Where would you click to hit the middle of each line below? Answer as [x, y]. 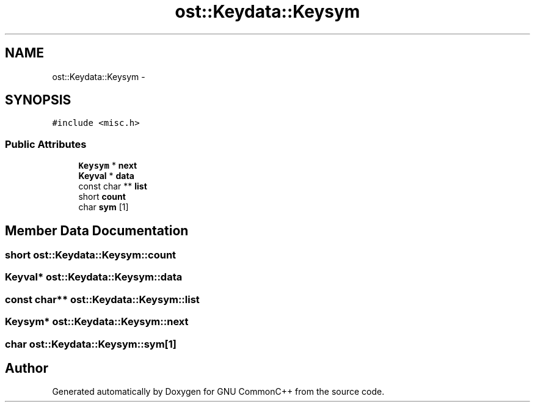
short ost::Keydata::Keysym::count [91, 255]
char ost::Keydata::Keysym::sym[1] [91, 344]
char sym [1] [104, 207]
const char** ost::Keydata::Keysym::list [102, 299]
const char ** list [113, 186]
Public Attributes [46, 144]
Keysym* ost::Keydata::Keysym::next [97, 322]
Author [27, 368]
